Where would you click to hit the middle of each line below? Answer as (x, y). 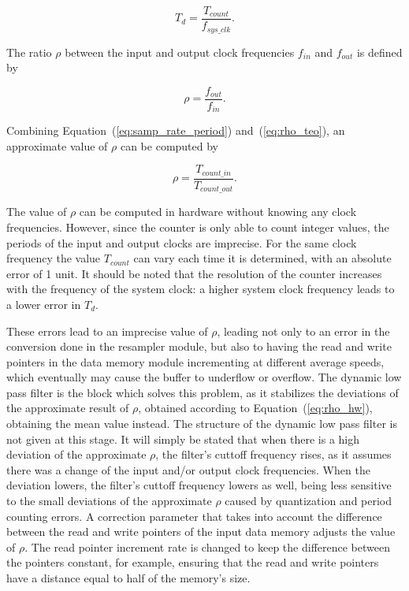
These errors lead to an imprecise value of (107, 331)
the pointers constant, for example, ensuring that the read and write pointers (193, 562)
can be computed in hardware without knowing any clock (218, 212)
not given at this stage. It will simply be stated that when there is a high (183, 439)
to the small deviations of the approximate (109, 501)
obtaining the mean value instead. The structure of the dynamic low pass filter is (202, 424)
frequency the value (54, 258)
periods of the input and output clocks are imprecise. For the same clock (182, 242)
